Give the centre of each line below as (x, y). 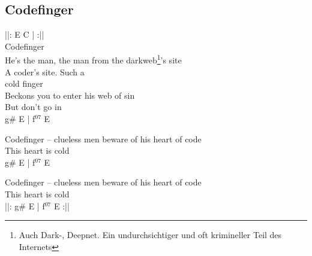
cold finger (24, 83)
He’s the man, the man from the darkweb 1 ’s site (93, 59)
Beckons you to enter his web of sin (70, 95)
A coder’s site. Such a (45, 71)
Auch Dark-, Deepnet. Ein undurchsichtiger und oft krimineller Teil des (150, 235)
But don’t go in (33, 107)
